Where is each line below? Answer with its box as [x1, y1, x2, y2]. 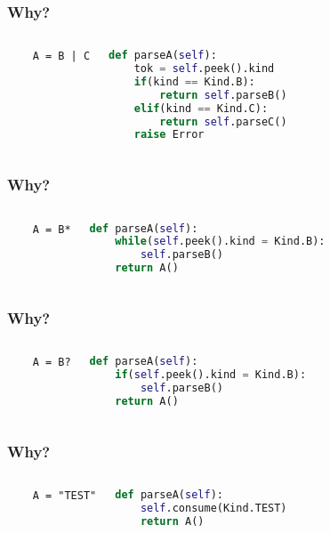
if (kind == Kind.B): [133, 75, 255, 88]
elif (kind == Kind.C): [133, 101, 269, 115]
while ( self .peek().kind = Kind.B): [115, 235, 326, 248]
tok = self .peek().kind [133, 62, 275, 76]
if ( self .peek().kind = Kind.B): [115, 368, 307, 382]
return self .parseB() [159, 88, 287, 101]
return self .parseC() [159, 115, 287, 128]
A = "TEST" [32, 489, 97, 502]
